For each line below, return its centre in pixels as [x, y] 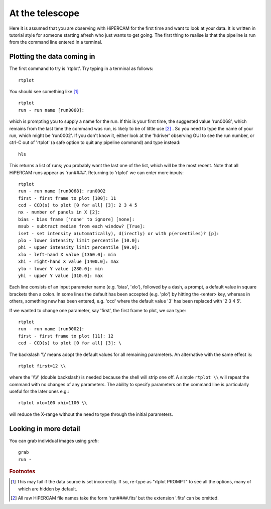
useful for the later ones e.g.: [39, 391]
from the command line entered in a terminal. [56, 42]
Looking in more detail [45, 429]
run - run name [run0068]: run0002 [62, 191]
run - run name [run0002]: [51, 329]
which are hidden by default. [48, 489]
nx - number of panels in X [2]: [59, 212]
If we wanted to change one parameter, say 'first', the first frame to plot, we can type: [98, 310]
